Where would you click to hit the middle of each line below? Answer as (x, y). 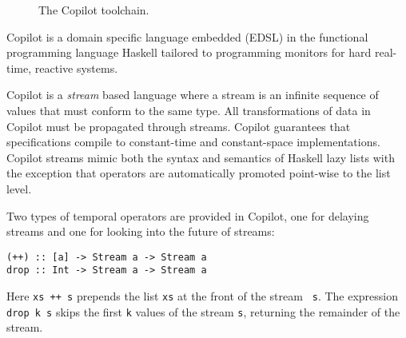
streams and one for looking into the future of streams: (141, 231)
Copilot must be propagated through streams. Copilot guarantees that (179, 126)
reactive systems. (76, 68)
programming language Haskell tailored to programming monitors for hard (189, 52)
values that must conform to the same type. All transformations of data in (189, 110)
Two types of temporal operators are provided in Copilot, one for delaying (188, 215)
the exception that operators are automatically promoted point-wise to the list (199, 173)
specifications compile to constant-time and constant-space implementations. (193, 142)
